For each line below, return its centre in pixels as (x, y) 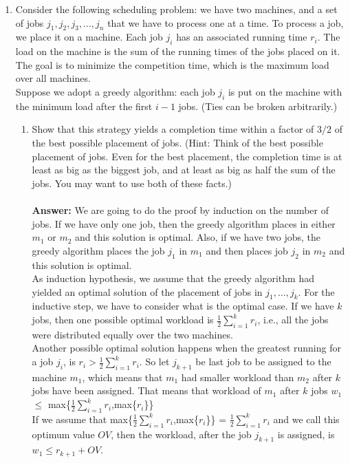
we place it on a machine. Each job (89, 37)
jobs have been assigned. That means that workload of (146, 390)
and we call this (306, 419)
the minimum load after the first (84, 106)
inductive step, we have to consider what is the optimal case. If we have (183, 306)
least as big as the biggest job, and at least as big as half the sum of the (184, 170)
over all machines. (53, 78)
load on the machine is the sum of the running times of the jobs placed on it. (178, 51)
